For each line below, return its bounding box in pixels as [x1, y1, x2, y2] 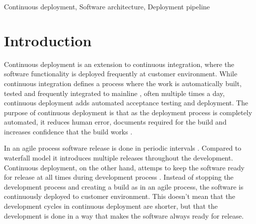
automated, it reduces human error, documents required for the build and [4, 117, 227, 127]
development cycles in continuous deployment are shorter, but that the [4, 201, 218, 211]
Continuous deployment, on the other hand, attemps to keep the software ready [4, 162, 245, 172]
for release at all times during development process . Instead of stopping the [4, 172, 234, 182]
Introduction [4, 30, 92, 50]
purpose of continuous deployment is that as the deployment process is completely [4, 107, 253, 117]
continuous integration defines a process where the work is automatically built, [4, 78, 242, 88]
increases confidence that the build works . [4, 126, 133, 136]
